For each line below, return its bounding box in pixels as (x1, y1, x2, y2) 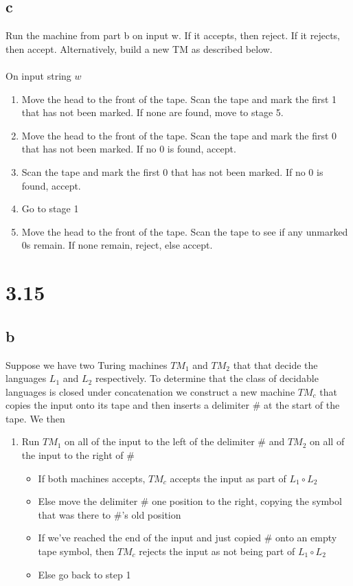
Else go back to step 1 (38, 567, 131, 581)
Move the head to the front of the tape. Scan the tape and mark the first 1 (21, 91, 337, 106)
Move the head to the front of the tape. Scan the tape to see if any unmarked (21, 224, 348, 238)
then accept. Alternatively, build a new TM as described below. (5, 41, 273, 56)
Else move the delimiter (38, 494, 138, 508)
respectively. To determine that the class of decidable (95, 371, 319, 385)
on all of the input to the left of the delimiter (65, 434, 255, 449)
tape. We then (5, 411, 65, 425)
